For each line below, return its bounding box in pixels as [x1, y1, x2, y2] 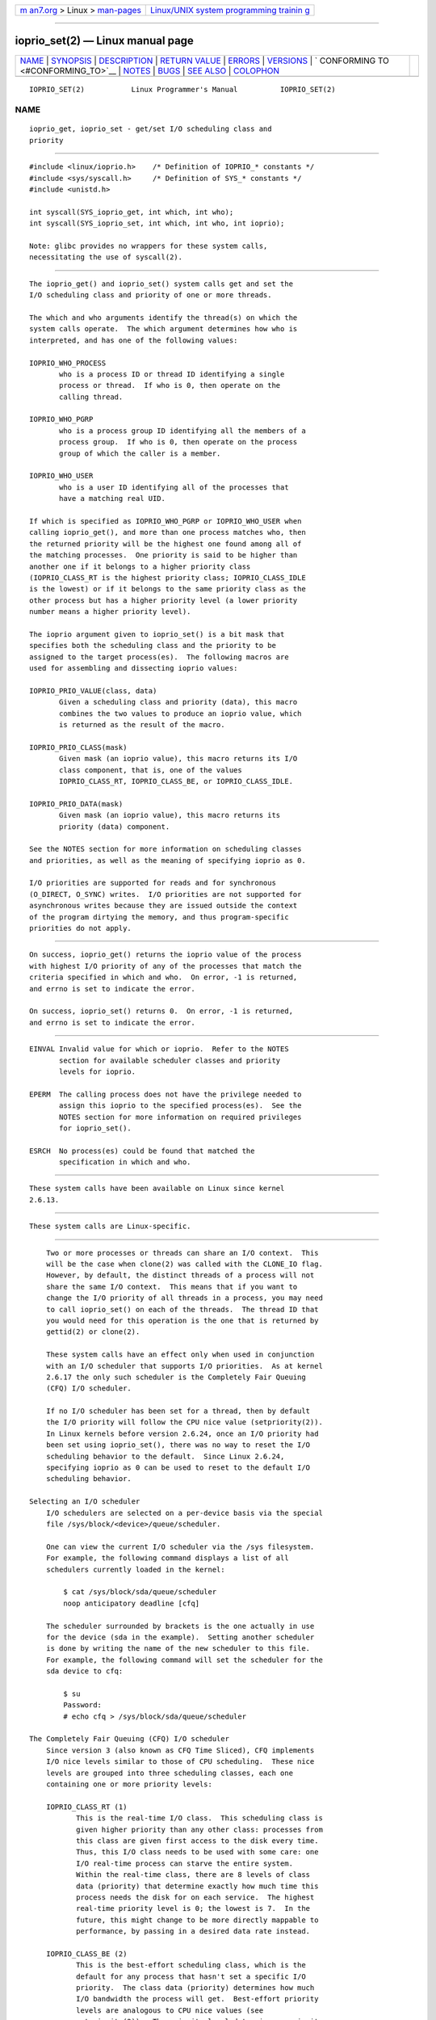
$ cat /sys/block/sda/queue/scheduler [63, 1588, 217, 1597]
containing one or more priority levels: [45, 1779, 213, 1789]
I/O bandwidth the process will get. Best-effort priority [75, 1994, 319, 2004]
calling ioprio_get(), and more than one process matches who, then [29, 528, 306, 537]
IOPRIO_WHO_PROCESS [29, 358, 107, 368]
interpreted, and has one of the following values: [29, 335, 238, 345]
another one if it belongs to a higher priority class [29, 562, 251, 571]
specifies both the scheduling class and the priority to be [29, 641, 276, 650]
